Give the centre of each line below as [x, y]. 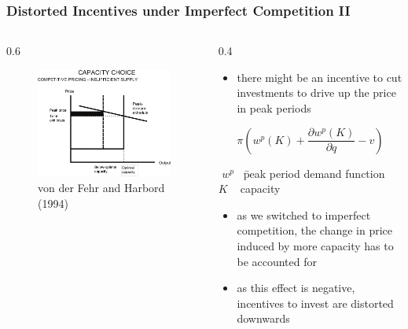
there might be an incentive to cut [320, 77]
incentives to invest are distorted [315, 303]
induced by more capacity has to [315, 245]
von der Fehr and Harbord [101, 188]
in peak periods [274, 108]
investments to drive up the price [316, 92]
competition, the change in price [315, 230]
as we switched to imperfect [304, 214]
